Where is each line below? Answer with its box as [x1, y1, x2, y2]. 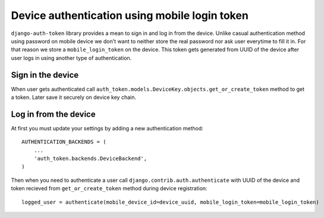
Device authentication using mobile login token [11, 9, 249, 22]
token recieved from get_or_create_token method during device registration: [11, 185, 207, 192]
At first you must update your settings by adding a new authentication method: [11, 124, 203, 132]
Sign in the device [11, 70, 79, 80]
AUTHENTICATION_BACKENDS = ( [21, 139, 106, 145]
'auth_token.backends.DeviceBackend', [33, 155, 147, 162]
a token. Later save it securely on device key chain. [11, 94, 137, 101]
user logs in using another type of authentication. [11, 54, 132, 62]
